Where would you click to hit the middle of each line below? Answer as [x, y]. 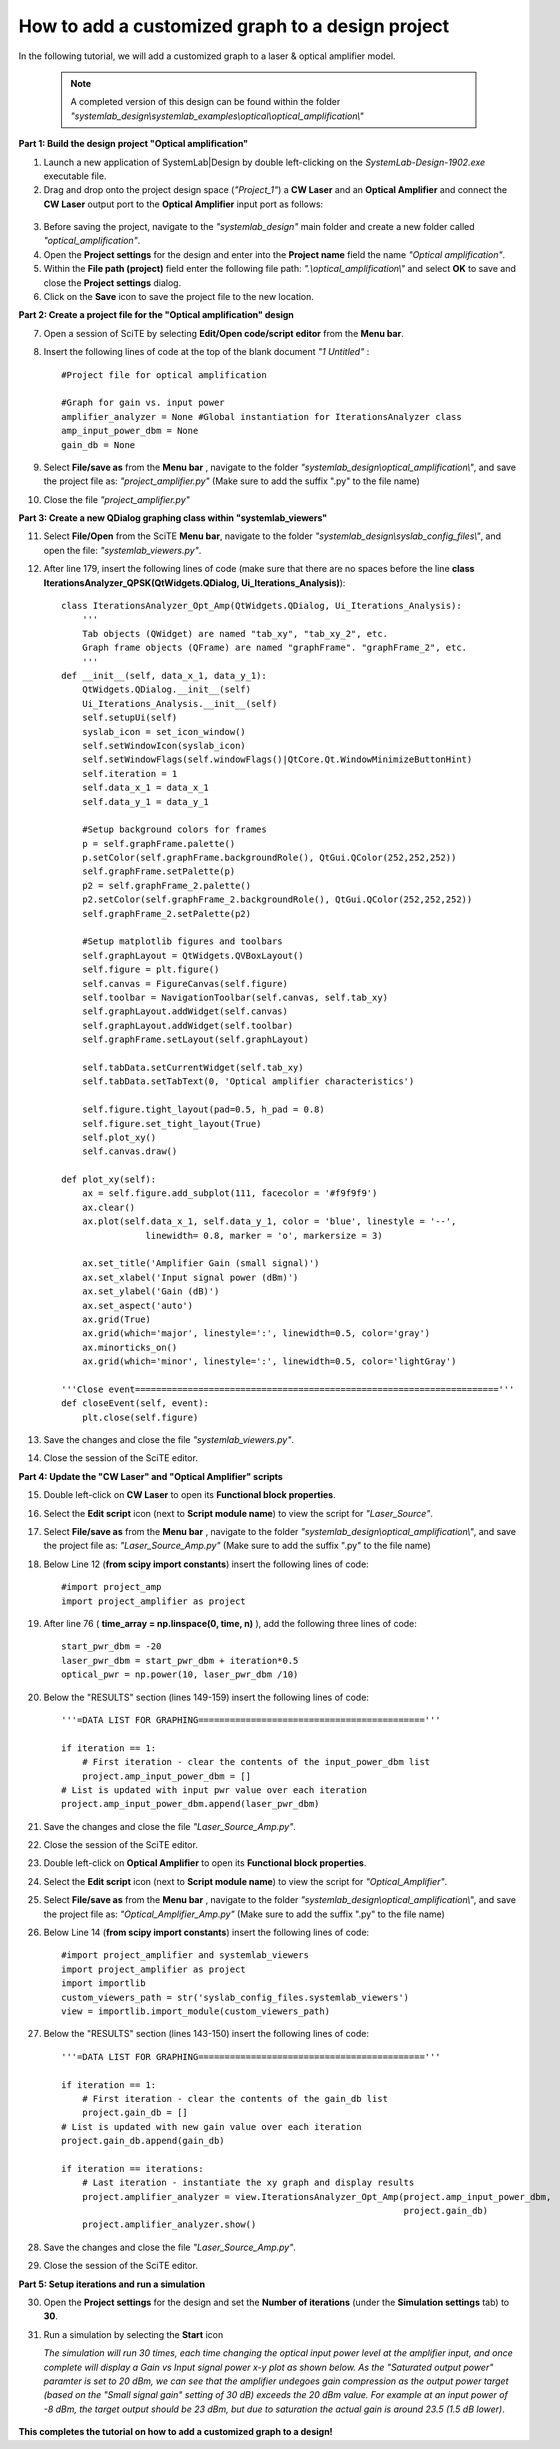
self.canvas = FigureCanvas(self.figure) [185, 983]
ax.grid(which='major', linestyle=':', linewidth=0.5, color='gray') [256, 1333]
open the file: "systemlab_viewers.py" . [122, 550]
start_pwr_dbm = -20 [111, 1646]
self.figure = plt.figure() [150, 969]
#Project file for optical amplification [164, 374]
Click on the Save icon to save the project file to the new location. [179, 297]
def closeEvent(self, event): [135, 1403]
